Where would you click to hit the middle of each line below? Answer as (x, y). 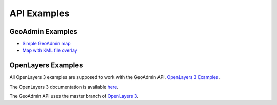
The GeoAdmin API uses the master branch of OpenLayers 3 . (74, 96)
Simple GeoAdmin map (47, 44)
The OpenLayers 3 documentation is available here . (64, 87)
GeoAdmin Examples (44, 31)
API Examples (39, 13)
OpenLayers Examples (46, 65)
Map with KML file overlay (50, 50)
